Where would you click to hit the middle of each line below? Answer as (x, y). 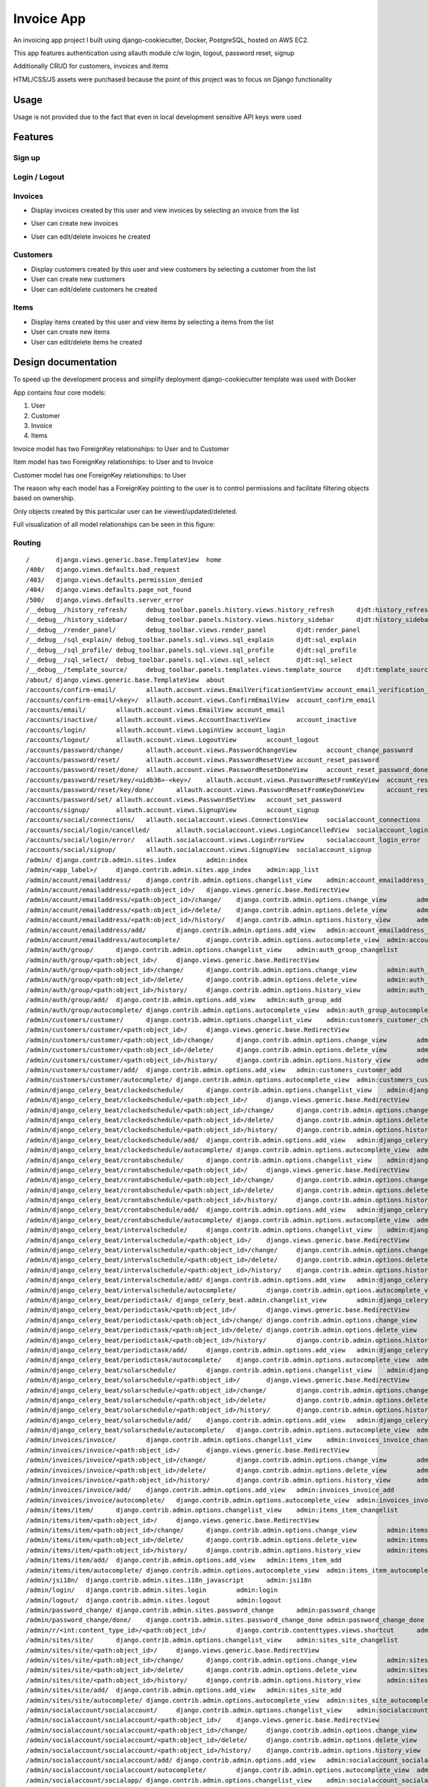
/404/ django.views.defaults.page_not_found (109, 590)
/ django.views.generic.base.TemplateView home (124, 560)
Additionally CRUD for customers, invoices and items (91, 66)
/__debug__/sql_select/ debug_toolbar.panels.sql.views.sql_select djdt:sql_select (189, 660)
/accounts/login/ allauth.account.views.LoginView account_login (156, 730)
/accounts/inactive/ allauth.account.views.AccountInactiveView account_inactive (191, 720)
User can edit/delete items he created (87, 342)
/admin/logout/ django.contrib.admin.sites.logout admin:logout (154, 1600)
